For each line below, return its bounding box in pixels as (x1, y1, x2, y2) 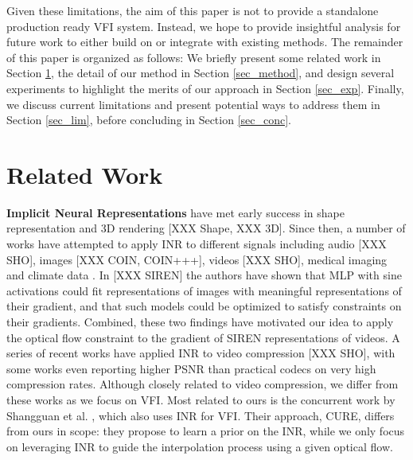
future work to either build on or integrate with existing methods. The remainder (6, 33, 403, 50)
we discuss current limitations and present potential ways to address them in (6, 96, 380, 112)
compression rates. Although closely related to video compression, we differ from (6, 376, 399, 392)
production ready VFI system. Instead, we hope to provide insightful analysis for (6, 18, 401, 34)
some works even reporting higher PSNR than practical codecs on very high (6, 360, 376, 376)
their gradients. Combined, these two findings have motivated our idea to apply (6, 314, 394, 330)
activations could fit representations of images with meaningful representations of (6, 282, 402, 298)
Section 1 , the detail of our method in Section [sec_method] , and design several (6, 64, 395, 81)
